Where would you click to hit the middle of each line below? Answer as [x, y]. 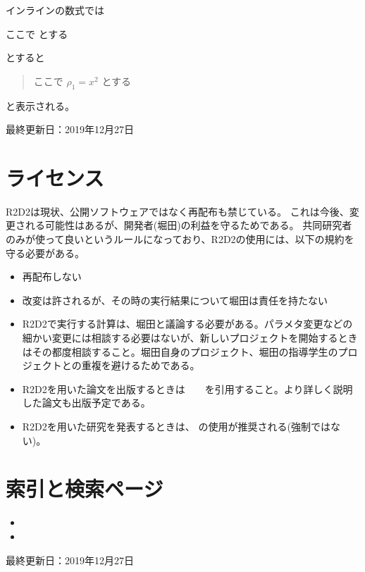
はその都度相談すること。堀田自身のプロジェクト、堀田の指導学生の [180, 351]
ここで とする [37, 33]
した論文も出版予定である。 [86, 403]
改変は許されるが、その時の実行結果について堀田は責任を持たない [175, 300]
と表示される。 [40, 105]
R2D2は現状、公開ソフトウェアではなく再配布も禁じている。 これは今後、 [178, 211]
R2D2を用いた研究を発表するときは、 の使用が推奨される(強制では [176, 427]
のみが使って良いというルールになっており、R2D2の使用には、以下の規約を [180, 239]
